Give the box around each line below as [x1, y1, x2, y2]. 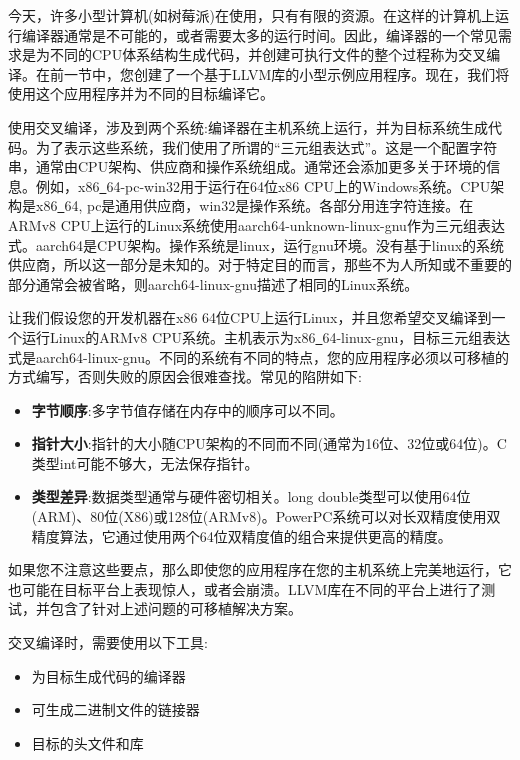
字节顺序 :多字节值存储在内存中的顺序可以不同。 [31, 399, 344, 420]
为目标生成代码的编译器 [31, 665, 186, 686]
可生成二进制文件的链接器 [31, 699, 200, 720]
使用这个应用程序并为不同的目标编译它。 [8, 83, 274, 104]
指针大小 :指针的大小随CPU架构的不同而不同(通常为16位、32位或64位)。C [31, 433, 507, 454]
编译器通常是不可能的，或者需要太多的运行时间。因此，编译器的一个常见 [21, 24, 498, 45]
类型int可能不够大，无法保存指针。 [31, 452, 259, 473]
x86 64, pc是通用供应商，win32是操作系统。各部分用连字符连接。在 [35, 195, 474, 216]
